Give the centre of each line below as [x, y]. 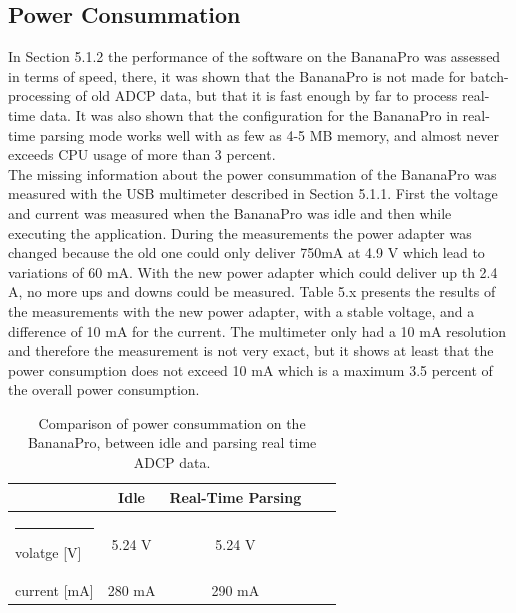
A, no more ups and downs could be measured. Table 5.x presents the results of [252, 291]
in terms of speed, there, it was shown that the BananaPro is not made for [237, 75]
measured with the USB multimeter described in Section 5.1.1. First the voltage [253, 193]
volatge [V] [48, 551]
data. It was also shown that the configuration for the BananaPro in [248, 114]
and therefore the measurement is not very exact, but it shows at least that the [251, 350]
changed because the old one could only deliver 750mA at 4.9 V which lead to [246, 252]
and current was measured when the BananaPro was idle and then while [230, 212]
